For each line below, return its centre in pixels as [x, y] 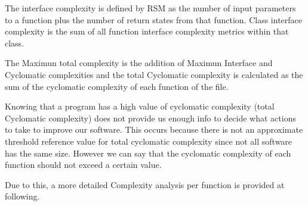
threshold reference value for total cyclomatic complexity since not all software [149, 141]
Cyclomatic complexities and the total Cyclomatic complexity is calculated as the [154, 74]
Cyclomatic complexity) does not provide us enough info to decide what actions [150, 118]
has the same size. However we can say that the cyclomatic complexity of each [148, 153]
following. [22, 196]
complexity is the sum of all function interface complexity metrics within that [147, 31]
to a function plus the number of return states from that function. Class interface [153, 19]
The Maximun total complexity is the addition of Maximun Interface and [139, 63]
